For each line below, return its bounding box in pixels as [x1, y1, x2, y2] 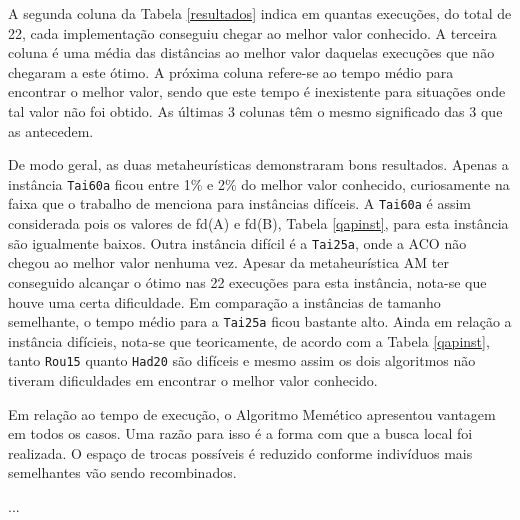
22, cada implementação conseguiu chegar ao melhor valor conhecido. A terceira [8, 22, 497, 43]
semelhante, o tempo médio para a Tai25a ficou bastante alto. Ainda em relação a [8, 311, 512, 332]
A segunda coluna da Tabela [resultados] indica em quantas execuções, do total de [8, 3, 512, 23]
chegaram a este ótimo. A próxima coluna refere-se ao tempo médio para [8, 61, 454, 82]
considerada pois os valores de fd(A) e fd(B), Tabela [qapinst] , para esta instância [8, 213, 509, 234]
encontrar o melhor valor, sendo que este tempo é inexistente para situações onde [8, 81, 506, 102]
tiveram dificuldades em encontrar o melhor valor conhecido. [8, 370, 378, 390]
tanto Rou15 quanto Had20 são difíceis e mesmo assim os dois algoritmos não [8, 350, 476, 371]
